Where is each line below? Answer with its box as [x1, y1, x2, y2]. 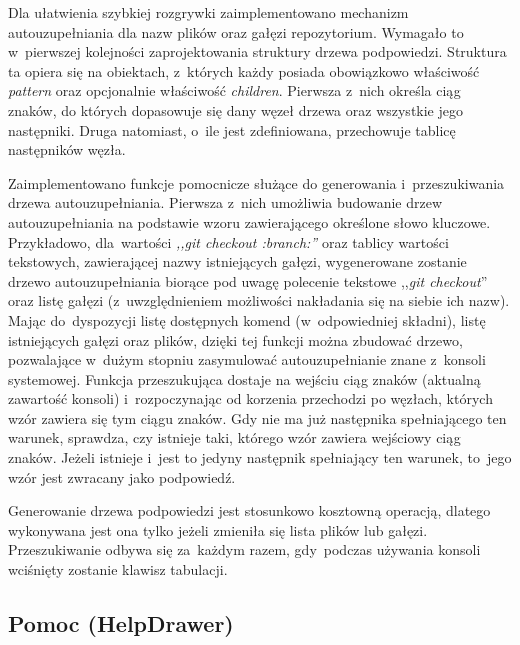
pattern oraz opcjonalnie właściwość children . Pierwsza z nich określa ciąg [8, 80, 461, 101]
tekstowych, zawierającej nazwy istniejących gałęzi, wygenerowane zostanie [8, 251, 467, 272]
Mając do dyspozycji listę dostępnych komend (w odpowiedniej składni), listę [8, 309, 486, 330]
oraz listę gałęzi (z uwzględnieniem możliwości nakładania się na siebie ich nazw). [8, 290, 510, 311]
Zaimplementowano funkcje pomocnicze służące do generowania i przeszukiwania [8, 172, 505, 193]
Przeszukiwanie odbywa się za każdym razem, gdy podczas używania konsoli [8, 539, 481, 560]
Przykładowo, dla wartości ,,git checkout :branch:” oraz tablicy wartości [8, 231, 449, 252]
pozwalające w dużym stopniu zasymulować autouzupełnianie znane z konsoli [8, 349, 486, 370]
